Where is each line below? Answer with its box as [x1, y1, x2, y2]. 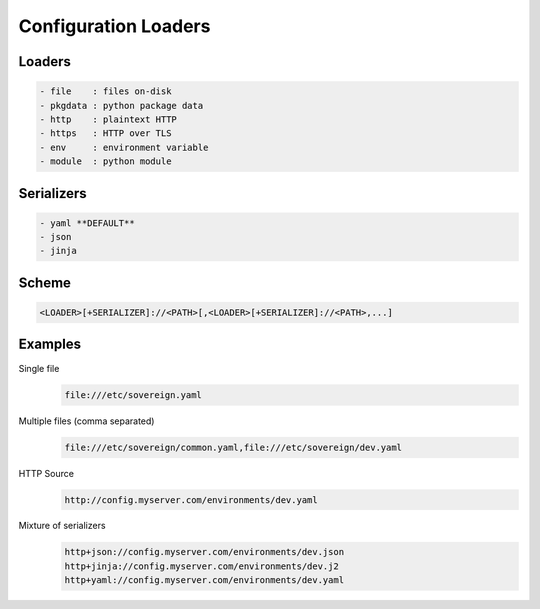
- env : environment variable [39, 141, 209, 153]
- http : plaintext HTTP [39, 113, 177, 125]
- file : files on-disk [39, 86, 172, 97]
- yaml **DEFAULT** [39, 217, 135, 229]
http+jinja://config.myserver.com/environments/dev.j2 [64, 560, 339, 572]
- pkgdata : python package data [39, 100, 204, 111]
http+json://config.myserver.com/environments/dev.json [64, 546, 345, 558]
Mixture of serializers [18, 520, 106, 532]
